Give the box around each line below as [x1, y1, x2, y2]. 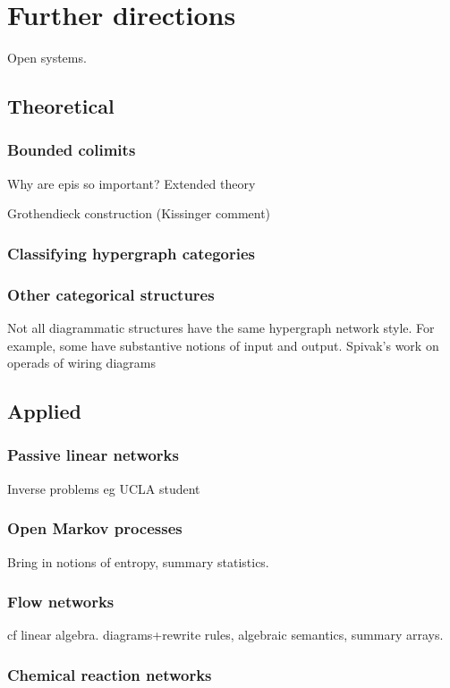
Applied [7, 397, 81, 425]
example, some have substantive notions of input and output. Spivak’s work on [7, 336, 439, 354]
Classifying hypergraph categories [7, 242, 256, 264]
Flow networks [7, 590, 115, 613]
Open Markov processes [7, 517, 183, 539]
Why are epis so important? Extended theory [7, 174, 256, 192]
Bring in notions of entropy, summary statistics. [7, 552, 269, 571]
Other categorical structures [7, 283, 215, 305]
